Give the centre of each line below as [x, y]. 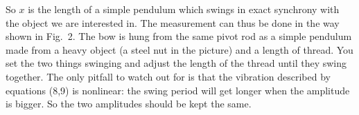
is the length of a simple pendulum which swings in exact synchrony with [184, 9]
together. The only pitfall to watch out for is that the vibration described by [168, 76]
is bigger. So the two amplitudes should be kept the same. [129, 104]
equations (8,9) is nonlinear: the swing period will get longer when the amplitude [178, 90]
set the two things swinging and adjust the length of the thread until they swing [176, 63]
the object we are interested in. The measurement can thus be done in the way [173, 22]
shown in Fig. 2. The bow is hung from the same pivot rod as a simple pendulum [179, 36]
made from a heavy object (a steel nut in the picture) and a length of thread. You [179, 49]
